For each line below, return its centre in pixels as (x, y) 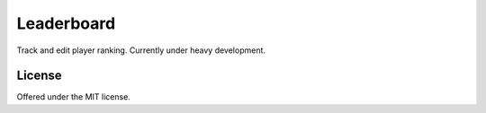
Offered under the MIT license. (73, 97)
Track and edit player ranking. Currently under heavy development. (141, 50)
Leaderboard (66, 23)
